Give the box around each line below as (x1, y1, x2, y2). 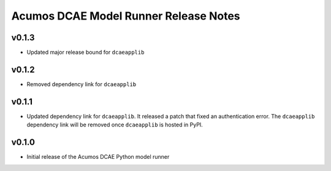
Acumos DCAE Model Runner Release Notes (11, 9, 240, 23)
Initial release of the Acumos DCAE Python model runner (26, 153, 170, 161)
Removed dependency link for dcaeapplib (26, 80, 137, 88)
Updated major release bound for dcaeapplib (26, 49, 145, 56)
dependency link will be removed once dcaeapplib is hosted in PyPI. (26, 121, 204, 128)
